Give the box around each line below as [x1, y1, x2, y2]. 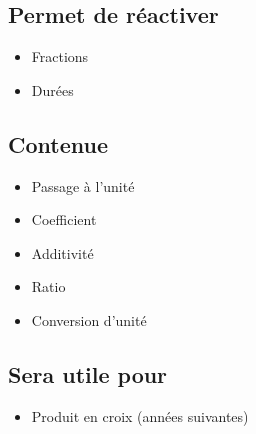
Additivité [31, 242, 94, 263]
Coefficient [31, 209, 97, 230]
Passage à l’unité [31, 175, 135, 196]
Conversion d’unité [31, 309, 147, 330]
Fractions [31, 46, 89, 67]
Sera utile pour [8, 358, 168, 389]
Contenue [8, 128, 108, 159]
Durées [31, 79, 74, 100]
